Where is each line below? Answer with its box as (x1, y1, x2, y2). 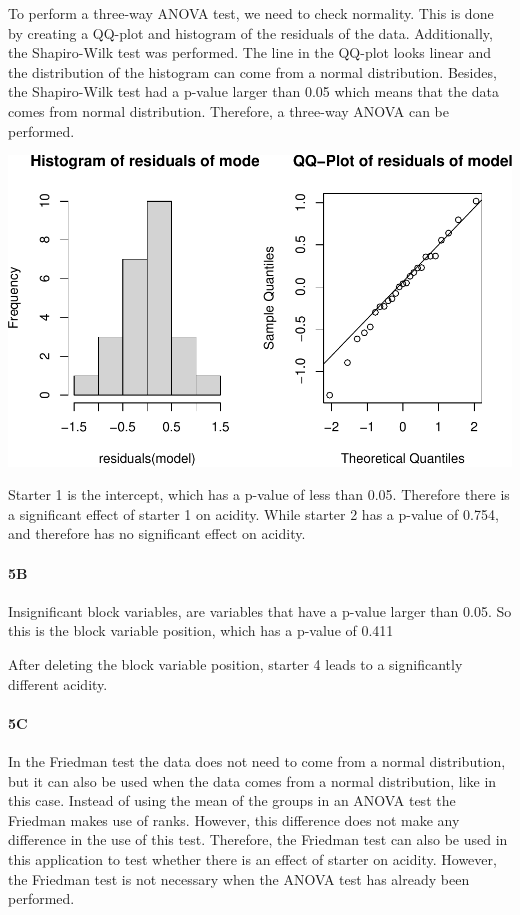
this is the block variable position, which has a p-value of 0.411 (8, 620, 394, 641)
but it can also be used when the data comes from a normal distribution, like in (8, 770, 497, 791)
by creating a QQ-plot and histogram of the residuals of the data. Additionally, (8, 22, 493, 43)
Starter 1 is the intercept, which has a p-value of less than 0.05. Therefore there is (8, 484, 510, 505)
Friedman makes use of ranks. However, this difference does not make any (8, 809, 460, 830)
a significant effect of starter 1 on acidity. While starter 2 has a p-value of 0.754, (8, 503, 499, 524)
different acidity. (8, 673, 108, 694)
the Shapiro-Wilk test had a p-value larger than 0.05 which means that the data (8, 81, 500, 102)
